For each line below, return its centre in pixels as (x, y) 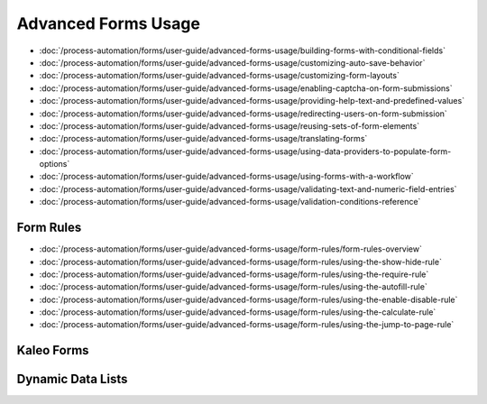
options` (55, 164)
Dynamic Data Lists (72, 379)
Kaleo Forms (53, 350)
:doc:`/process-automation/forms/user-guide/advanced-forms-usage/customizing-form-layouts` (220, 76)
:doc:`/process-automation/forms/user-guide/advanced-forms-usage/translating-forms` (203, 139)
